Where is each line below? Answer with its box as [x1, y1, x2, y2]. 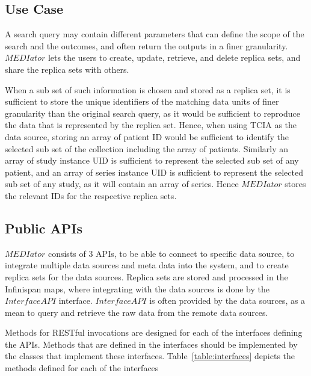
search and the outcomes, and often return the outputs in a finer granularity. [5, 39, 288, 52]
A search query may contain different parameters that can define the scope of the [5, 28, 304, 40]
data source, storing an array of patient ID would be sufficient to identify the [5, 130, 289, 143]
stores [285, 177, 306, 190]
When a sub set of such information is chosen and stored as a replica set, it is [5, 83, 291, 96]
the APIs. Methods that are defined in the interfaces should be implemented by [5, 337, 298, 350]
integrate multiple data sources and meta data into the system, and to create [5, 259, 289, 271]
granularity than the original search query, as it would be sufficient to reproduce [5, 106, 300, 119]
